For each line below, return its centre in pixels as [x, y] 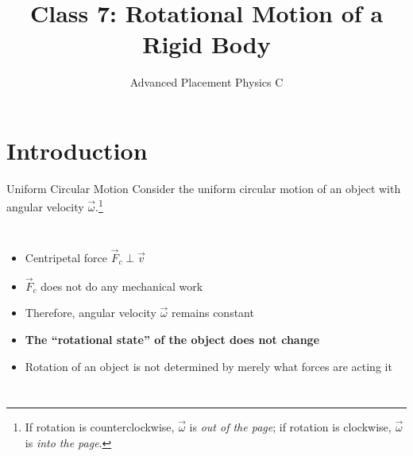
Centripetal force [66, 257]
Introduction [77, 150]
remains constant [212, 313]
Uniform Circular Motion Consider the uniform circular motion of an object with [204, 188]
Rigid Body [206, 44]
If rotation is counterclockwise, [100, 427]
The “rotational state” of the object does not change [172, 339]
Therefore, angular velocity [91, 313]
